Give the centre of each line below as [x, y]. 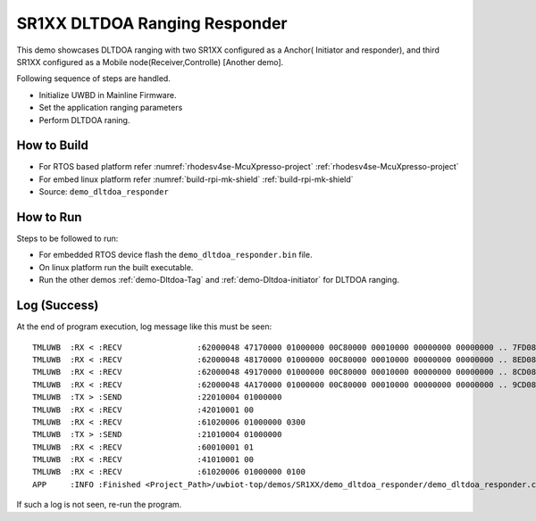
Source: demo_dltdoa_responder [104, 192]
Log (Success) [58, 306]
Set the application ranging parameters [111, 108]
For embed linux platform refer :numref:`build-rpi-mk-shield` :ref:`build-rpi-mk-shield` [196, 179]
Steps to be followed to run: [67, 239]
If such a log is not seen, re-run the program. [99, 505]
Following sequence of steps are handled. [94, 79]
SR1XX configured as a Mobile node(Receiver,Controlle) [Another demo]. [150, 62]
